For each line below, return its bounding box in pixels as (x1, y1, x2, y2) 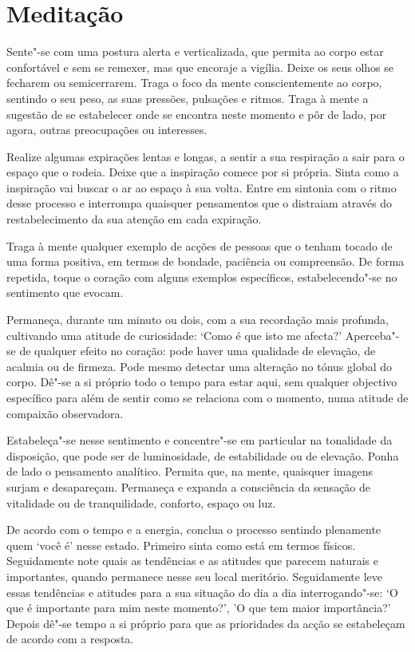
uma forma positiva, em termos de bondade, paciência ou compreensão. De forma (6, 253, 405, 270)
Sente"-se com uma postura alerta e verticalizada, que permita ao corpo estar (6, 43, 384, 60)
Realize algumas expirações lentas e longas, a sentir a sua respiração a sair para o (6, 148, 405, 164)
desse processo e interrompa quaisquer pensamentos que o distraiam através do (6, 195, 393, 211)
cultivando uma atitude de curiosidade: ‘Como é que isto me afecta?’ (6, 326, 342, 343)
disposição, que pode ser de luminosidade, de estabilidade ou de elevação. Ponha (6, 447, 399, 464)
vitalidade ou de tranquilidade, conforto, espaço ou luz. (6, 494, 276, 511)
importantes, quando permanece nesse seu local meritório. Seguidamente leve (6, 567, 382, 584)
